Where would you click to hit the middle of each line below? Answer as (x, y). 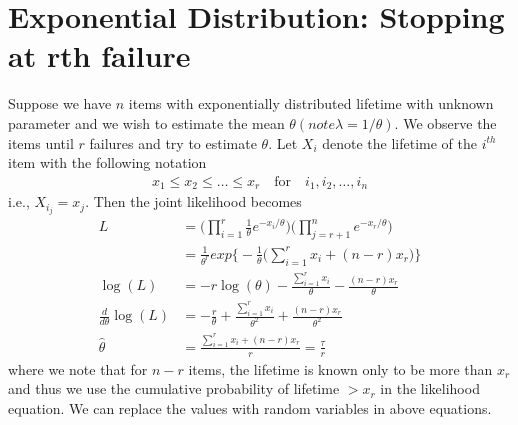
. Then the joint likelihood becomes (193, 201)
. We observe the (445, 122)
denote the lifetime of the (399, 142)
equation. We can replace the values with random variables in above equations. (250, 407)
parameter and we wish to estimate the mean (146, 122)
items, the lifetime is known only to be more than (340, 368)
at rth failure (99, 55)
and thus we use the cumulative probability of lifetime (174, 388)
